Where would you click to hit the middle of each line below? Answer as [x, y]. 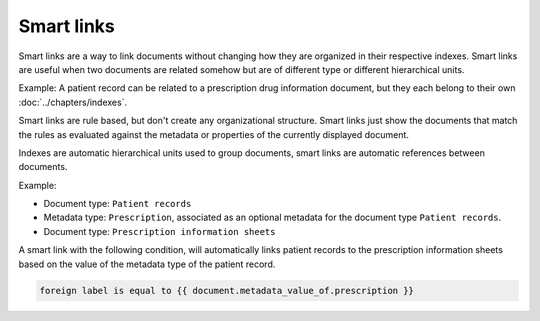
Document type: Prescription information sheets [159, 231]
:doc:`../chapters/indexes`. [73, 102]
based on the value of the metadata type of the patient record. [147, 264]
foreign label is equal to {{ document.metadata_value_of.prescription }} [227, 290]
